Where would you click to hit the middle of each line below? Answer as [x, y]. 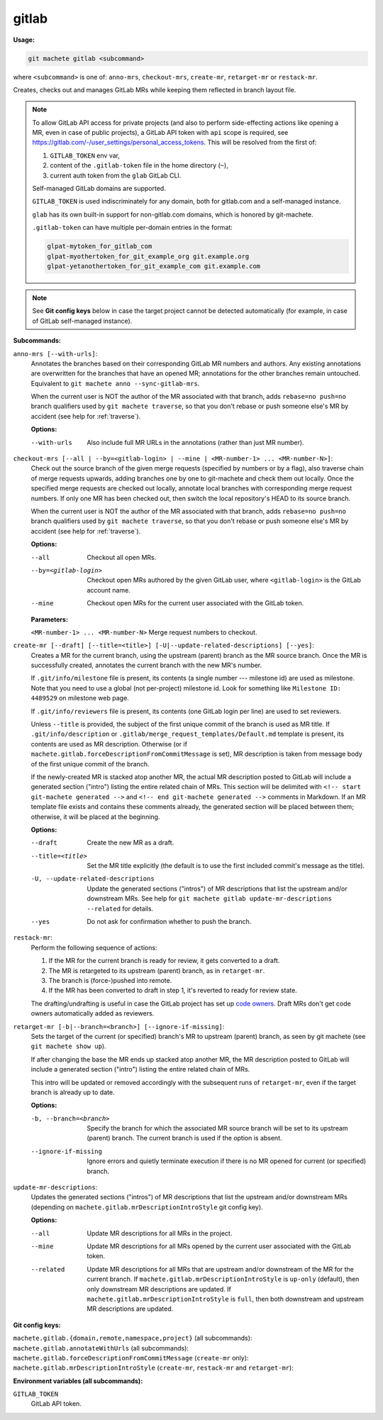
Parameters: [50, 619]
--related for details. [120, 908]
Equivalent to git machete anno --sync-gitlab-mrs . [115, 383]
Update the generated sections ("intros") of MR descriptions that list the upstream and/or [217, 888]
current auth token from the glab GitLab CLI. [116, 175]
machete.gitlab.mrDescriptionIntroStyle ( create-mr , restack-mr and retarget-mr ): [153, 1368]
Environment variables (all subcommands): [78, 1381]
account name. [109, 590]
